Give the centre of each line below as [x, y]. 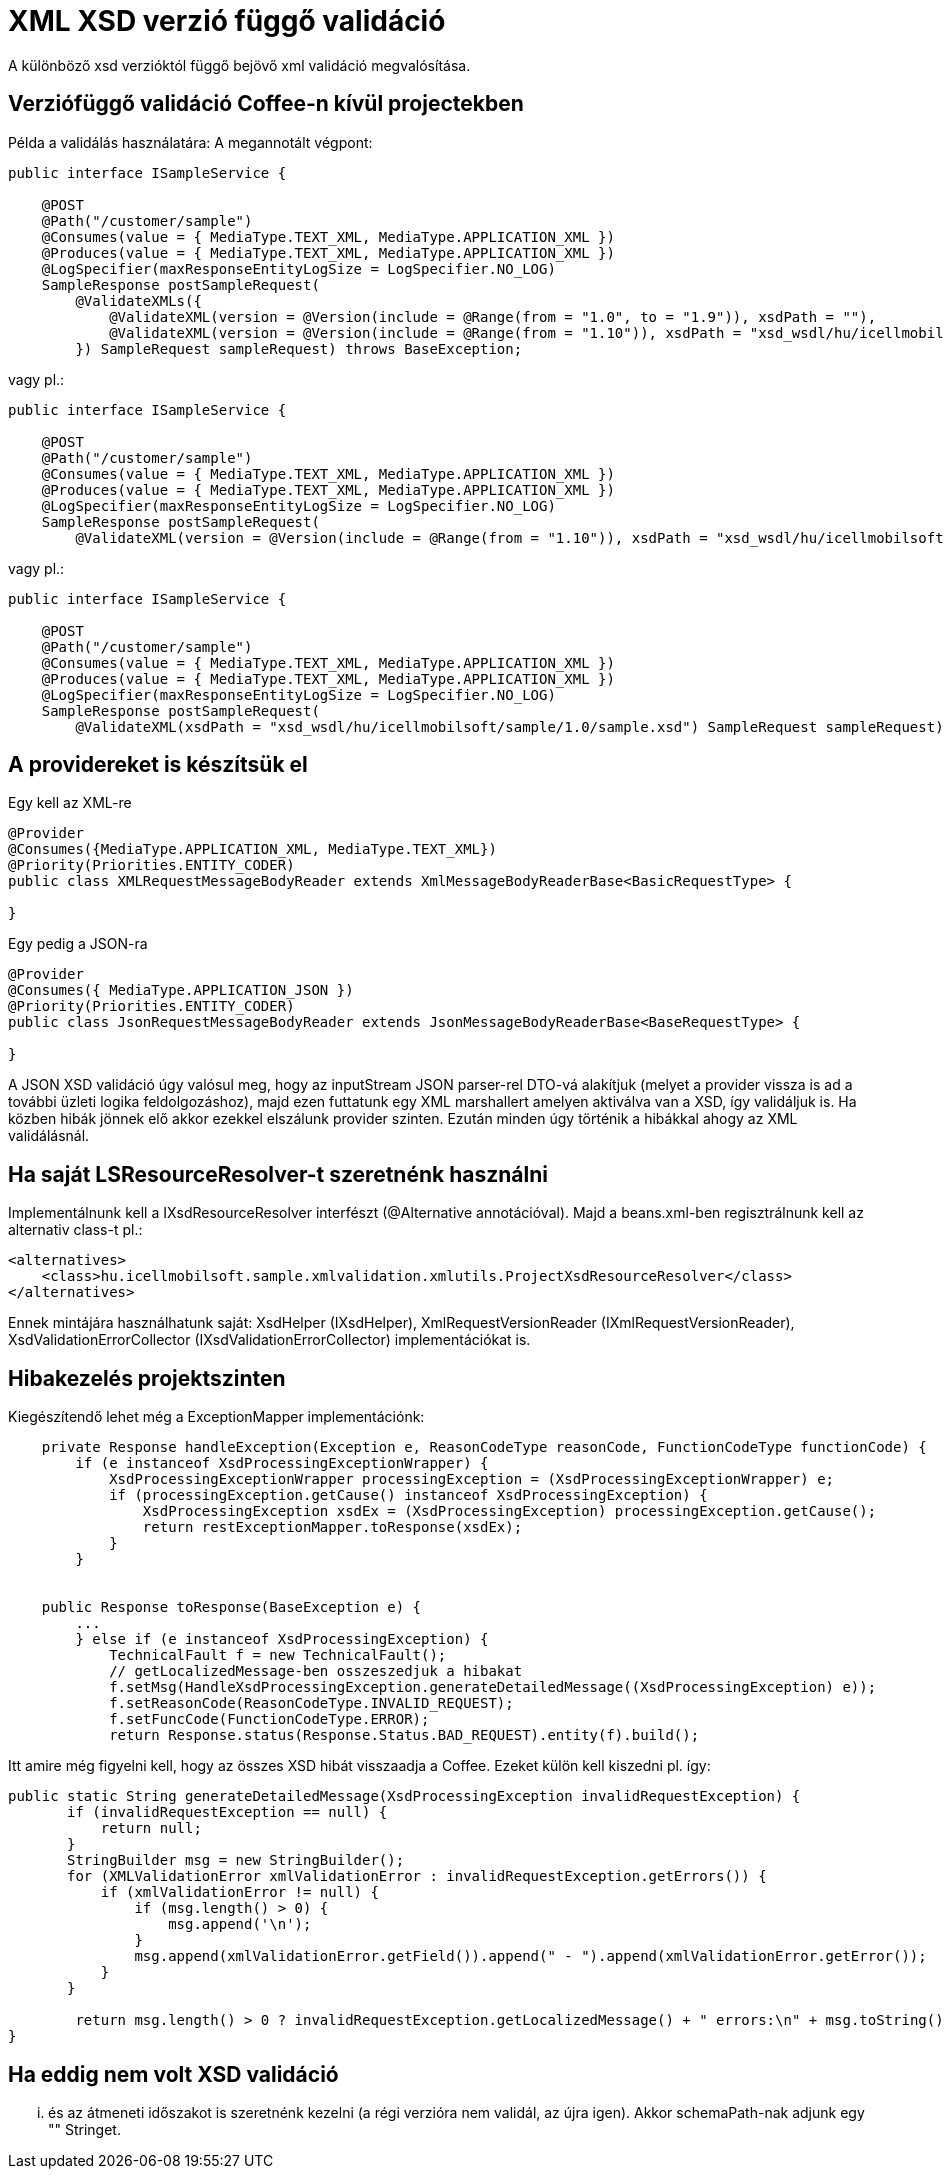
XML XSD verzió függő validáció [227, 21]
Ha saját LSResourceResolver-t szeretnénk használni [278, 1174]
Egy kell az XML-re [70, 803]
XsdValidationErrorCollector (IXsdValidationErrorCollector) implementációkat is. [269, 1340]
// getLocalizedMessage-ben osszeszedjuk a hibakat [316, 1671]
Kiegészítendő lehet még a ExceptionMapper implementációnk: [216, 1417]
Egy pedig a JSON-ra [78, 944]
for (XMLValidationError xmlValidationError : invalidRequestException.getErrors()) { [417, 1876]
